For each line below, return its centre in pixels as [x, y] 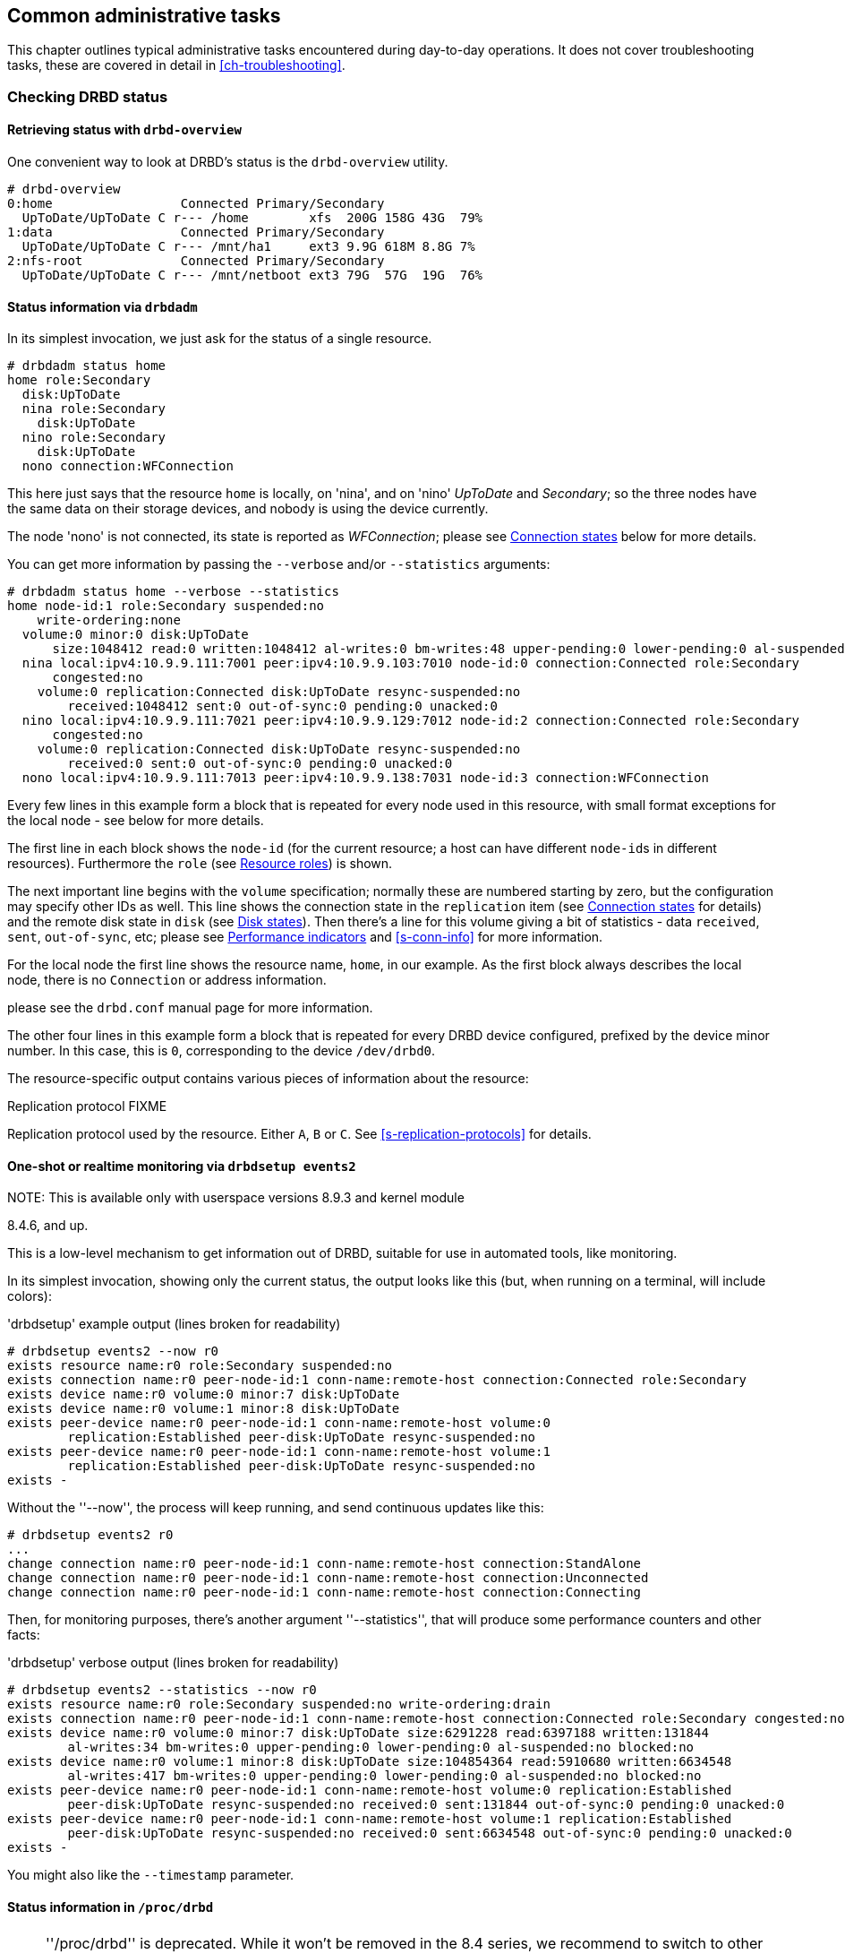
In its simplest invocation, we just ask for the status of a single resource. [220, 339]
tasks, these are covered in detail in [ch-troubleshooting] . [176, 65]
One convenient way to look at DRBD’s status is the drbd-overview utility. [228, 162]
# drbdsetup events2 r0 [90, 1535]
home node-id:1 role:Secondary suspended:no [166, 606]
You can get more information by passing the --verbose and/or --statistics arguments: [279, 564]
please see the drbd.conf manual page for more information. [190, 1008]
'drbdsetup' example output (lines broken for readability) [174, 1324]
